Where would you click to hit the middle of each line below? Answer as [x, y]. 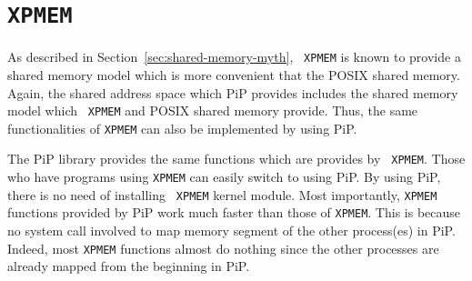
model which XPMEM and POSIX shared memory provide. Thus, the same [213, 110]
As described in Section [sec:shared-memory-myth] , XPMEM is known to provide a [234, 57]
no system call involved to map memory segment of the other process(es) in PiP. [231, 231]
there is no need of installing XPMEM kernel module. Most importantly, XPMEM [222, 194]
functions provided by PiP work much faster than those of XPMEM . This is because [234, 212]
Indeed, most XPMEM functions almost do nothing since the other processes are [223, 248]
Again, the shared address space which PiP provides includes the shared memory [233, 92]
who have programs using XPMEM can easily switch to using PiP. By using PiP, [224, 177]
